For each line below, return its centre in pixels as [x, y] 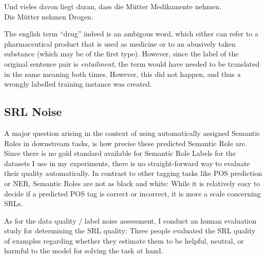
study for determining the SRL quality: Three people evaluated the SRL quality [130, 231]
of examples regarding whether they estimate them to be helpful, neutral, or [124, 240]
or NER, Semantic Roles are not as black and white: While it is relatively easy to [132, 183]
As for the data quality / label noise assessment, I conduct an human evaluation [130, 220]
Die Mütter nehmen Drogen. [49, 16]
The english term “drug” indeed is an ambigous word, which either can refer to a [131, 34]
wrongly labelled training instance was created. [78, 84]
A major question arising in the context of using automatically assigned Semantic [132, 133]
